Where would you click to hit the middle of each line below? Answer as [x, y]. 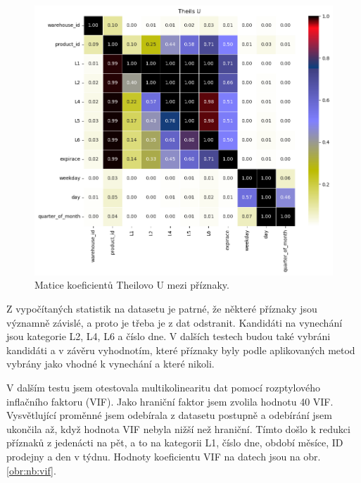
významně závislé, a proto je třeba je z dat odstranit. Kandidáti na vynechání [175, 322]
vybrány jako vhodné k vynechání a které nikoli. [110, 364]
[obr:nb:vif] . [31, 470]
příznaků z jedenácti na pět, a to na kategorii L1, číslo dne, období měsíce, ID [175, 443]
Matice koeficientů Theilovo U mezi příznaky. [132, 285]
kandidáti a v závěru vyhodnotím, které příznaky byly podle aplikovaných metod [181, 350]
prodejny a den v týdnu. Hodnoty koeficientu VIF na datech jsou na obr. [164, 456]
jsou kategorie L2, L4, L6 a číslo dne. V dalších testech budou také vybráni [169, 336]
